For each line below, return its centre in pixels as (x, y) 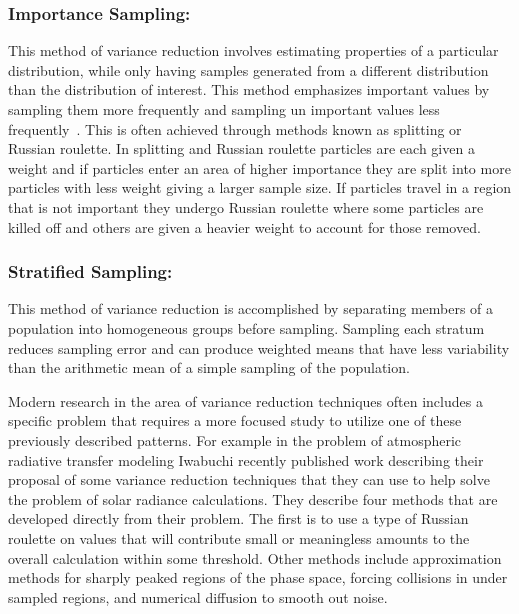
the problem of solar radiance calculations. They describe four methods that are (253, 498)
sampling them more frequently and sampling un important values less (224, 109)
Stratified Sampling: (90, 271)
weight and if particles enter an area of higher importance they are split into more (259, 167)
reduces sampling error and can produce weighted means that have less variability (259, 347)
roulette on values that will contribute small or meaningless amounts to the (239, 537)
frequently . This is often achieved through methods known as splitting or (235, 128)
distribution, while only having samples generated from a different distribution (248, 69)
